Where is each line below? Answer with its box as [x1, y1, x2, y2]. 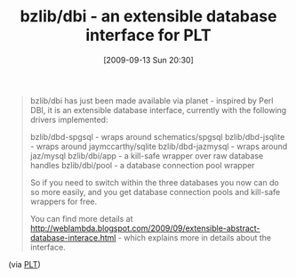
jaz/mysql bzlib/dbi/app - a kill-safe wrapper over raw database [29, 150, 264, 161]
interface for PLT [84, 25, 212, 45]
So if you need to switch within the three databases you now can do [29, 176, 279, 188]
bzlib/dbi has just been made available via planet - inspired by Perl [29, 95, 274, 106]
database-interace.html [29, 232, 116, 242]
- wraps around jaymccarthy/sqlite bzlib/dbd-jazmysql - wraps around [29, 141, 288, 151]
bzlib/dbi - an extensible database [20, 6, 277, 27]
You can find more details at [29, 213, 133, 224]
